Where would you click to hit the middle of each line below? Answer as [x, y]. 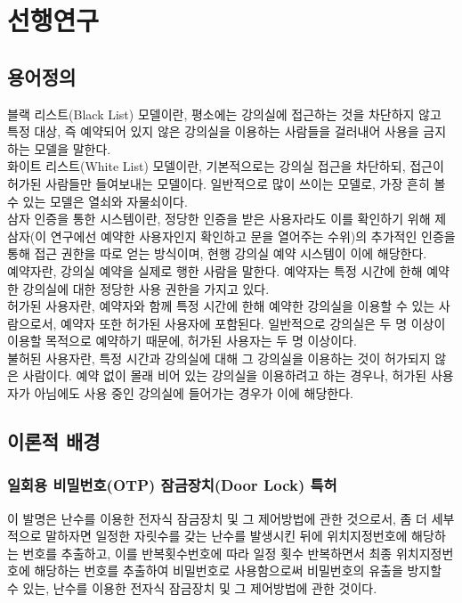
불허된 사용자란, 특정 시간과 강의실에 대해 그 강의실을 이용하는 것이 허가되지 [219, 358]
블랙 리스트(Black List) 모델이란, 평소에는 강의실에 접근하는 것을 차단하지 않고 [224, 114]
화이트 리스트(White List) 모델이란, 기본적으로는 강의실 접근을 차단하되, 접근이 [226, 166]
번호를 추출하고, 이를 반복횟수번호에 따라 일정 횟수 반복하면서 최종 [207, 553]
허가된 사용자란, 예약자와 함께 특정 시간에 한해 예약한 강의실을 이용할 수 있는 [221, 306]
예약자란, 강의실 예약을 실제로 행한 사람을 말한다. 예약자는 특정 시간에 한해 [215, 270]
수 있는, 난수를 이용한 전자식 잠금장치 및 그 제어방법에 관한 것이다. [192, 588]
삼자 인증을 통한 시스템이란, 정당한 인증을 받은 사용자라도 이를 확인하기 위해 [219, 219]
